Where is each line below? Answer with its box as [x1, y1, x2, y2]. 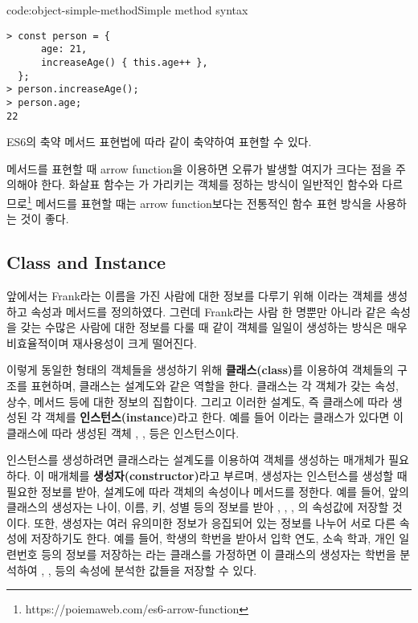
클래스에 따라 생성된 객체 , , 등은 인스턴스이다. [6, 424, 240, 441]
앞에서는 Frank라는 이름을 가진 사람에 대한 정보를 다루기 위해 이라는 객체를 [6, 287, 383, 304]
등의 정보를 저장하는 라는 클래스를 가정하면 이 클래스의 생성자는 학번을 [41, 545, 396, 562]
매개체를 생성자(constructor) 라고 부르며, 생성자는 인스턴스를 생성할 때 [47, 466, 408, 483]
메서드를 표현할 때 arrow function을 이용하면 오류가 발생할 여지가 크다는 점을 [6, 160, 392, 177]
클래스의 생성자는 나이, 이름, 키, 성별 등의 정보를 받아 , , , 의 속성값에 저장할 [6, 499, 389, 515]
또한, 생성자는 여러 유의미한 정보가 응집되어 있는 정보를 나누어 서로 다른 [34, 514, 396, 531]
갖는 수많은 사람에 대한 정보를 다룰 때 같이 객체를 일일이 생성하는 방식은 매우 [20, 319, 408, 336]
